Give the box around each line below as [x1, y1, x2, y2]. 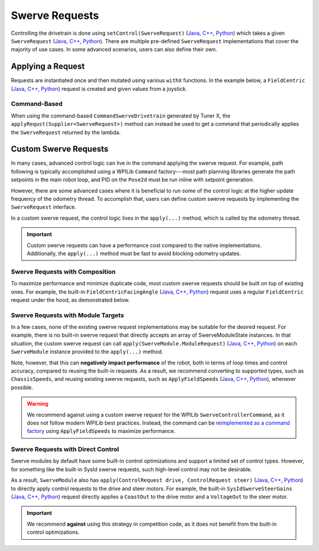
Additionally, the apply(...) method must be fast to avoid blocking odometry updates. [27, 250, 242, 257]
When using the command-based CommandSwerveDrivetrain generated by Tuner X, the [11, 112, 230, 119]
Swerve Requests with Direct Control [11, 445, 119, 454]
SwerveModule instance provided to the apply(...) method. [11, 348, 164, 356]
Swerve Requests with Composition [11, 268, 116, 276]
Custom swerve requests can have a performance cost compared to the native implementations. [27, 242, 262, 249]
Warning [27, 400, 48, 407]
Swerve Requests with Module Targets [11, 311, 124, 319]
